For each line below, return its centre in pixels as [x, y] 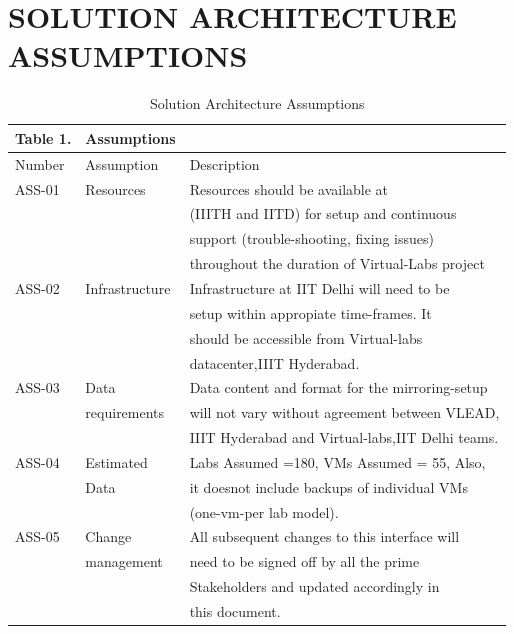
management [124, 561]
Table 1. [43, 137]
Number [40, 163]
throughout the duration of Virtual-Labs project [337, 263]
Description [224, 163]
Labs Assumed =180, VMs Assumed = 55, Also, [337, 461]
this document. [235, 610]
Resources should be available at [289, 188]
